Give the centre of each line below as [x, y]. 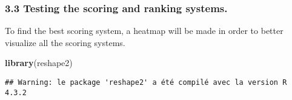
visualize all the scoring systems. [65, 42]
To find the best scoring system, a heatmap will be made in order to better [144, 31]
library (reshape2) [39, 63]
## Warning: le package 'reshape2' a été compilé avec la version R [146, 82]
